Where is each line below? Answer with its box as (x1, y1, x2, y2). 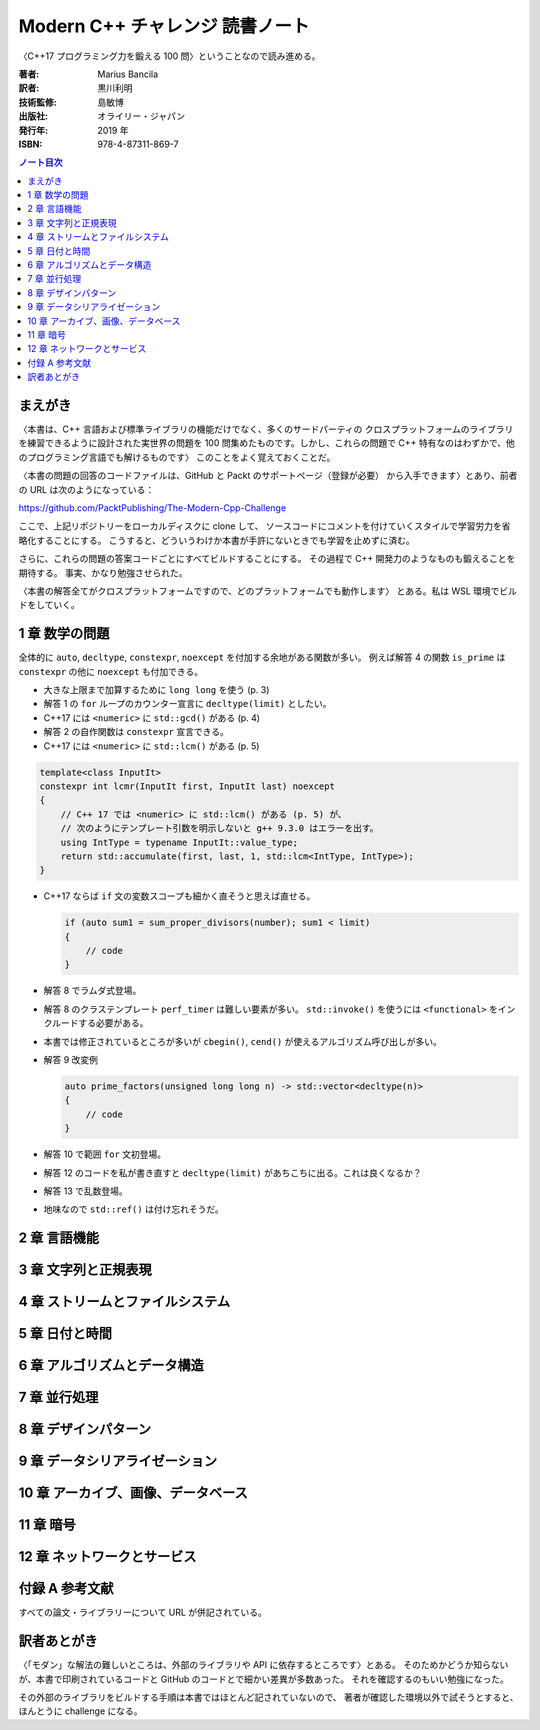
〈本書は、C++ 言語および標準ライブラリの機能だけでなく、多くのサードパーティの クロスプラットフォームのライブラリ (18, 423, 514, 435)
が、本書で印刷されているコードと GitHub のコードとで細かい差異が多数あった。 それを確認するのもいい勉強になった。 (18, 1673, 510, 1685)
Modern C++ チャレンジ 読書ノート (18, 15, 310, 37)
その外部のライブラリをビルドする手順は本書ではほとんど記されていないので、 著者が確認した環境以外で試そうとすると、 (18, 1691, 519, 1704)
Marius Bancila (97, 68, 159, 80)
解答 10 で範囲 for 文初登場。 (43, 1148, 167, 1160)
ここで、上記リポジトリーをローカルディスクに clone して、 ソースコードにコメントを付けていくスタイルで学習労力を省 (18, 520, 511, 532)
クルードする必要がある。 (43, 1017, 149, 1029)
